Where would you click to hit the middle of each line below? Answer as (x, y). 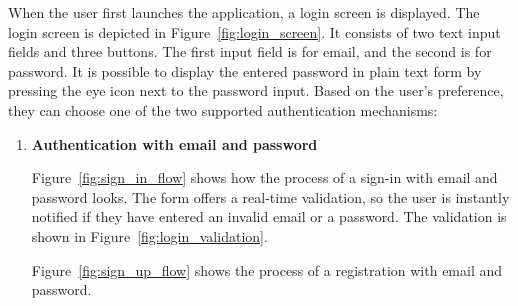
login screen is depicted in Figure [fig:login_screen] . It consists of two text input (254, 31)
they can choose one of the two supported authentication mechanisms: (223, 109)
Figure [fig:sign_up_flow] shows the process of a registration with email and (267, 269)
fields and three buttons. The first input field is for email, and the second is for (250, 51)
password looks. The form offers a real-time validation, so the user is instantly (270, 196)
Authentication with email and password (174, 143)
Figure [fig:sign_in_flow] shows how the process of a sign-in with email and (264, 177)
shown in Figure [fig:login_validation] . (149, 235)
